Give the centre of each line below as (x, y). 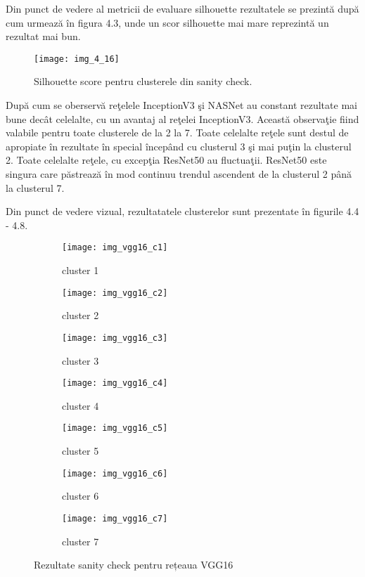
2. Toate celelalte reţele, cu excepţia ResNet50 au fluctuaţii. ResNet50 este (166, 160)
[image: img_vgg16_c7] (115, 518)
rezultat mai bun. (43, 36)
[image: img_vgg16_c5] (115, 428)
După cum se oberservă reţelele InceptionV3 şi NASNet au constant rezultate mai (181, 105)
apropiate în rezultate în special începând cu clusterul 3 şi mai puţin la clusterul (179, 146)
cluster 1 (81, 270)
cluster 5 (81, 451)
